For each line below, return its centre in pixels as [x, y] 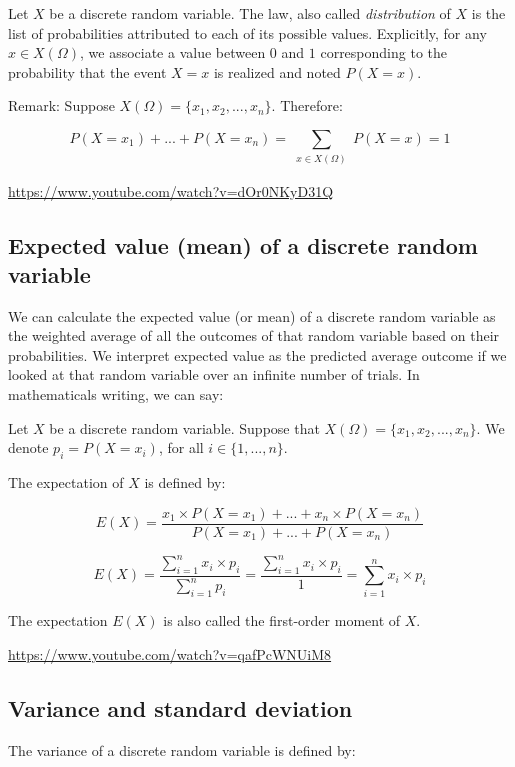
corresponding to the [383, 52]
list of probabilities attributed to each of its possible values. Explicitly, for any [247, 32]
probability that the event [87, 71]
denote [28, 447]
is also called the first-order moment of [282, 620]
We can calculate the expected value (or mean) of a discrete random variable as [252, 315]
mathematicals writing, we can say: [116, 394]
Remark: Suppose [61, 105]
